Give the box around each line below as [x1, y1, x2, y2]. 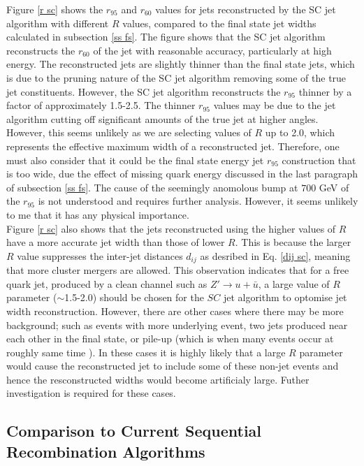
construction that [282, 152, 356, 167]
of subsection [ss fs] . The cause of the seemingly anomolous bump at [6, 180, 298, 194]
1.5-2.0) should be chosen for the [64, 290, 204, 305]
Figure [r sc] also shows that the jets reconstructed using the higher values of [6, 221, 336, 235]
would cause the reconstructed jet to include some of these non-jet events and [6, 358, 339, 373]
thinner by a [298, 84, 352, 99]
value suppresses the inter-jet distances [17, 248, 183, 263]
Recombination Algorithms [6, 440, 205, 462]
